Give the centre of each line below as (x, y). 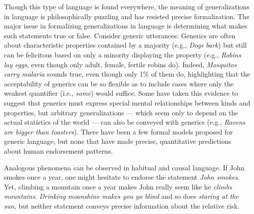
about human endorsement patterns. (58, 150)
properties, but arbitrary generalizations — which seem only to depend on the (121, 112)
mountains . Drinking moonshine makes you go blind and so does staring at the (121, 196)
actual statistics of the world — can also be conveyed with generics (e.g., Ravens (125, 122)
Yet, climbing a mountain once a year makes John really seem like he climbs (118, 186)
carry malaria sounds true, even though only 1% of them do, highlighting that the (127, 74)
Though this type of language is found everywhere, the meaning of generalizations (127, 6)
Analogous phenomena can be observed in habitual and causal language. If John (124, 167)
